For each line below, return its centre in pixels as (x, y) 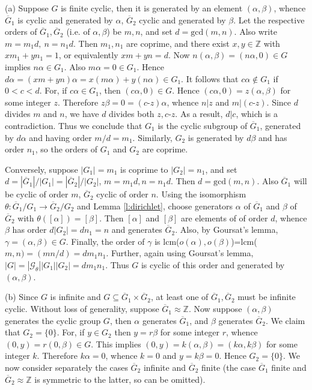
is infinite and (75, 297)
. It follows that (210, 78)
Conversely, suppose (41, 169)
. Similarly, (152, 137)
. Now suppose (215, 309)
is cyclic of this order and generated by (213, 264)
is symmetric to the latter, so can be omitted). (120, 379)
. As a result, (199, 114)
